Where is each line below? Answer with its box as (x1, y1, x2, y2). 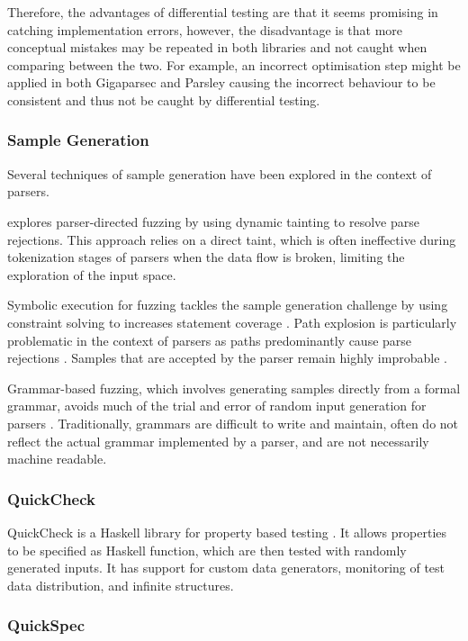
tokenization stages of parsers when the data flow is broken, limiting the (7, 248, 405, 266)
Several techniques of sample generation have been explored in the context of (7, 164, 432, 183)
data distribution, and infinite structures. (7, 575, 234, 594)
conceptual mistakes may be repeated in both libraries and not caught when (7, 38, 427, 57)
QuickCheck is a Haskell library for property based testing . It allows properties (7, 522, 447, 541)
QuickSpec (7, 614, 85, 636)
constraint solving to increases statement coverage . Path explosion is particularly (7, 312, 457, 331)
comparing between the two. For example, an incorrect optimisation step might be (7, 55, 461, 74)
